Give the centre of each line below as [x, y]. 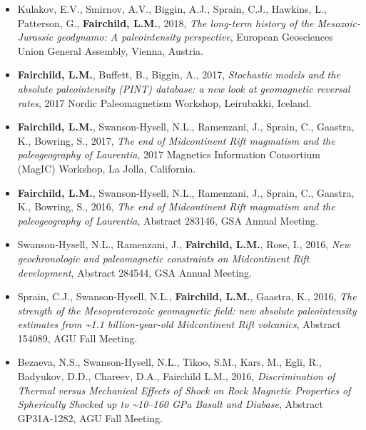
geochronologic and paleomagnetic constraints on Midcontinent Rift [163, 258]
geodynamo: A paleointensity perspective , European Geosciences [195, 37]
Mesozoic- [339, 22]
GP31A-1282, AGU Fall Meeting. [90, 418]
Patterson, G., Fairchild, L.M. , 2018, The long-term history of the [166, 22]
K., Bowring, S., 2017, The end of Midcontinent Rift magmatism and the [176, 140]
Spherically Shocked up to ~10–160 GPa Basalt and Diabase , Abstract [170, 404]
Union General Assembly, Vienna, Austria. [110, 50]
